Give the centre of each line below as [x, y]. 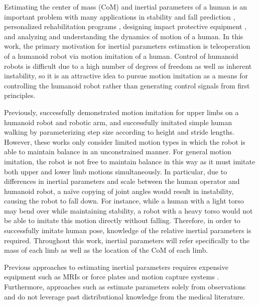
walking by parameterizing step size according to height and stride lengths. [119, 132]
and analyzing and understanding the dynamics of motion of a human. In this [124, 36]
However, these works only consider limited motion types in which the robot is [125, 141]
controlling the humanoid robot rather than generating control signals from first [127, 85]
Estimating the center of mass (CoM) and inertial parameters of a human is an [126, 7]
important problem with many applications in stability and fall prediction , [120, 16]
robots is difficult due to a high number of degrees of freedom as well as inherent [128, 66]
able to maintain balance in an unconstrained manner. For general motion [118, 151]
